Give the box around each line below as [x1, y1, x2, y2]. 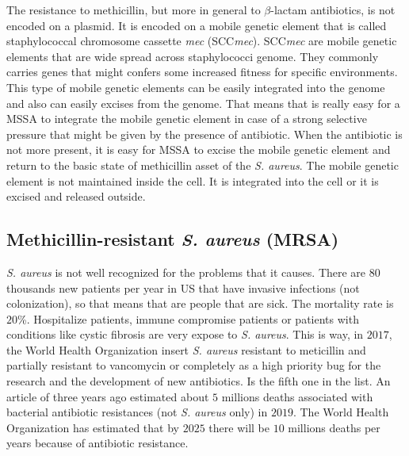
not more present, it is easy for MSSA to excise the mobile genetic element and [6, 141, 391, 158]
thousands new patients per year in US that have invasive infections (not [6, 279, 360, 296]
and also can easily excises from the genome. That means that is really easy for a [6, 94, 400, 111]
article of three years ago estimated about [6, 388, 209, 404]
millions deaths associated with [221, 388, 373, 404]
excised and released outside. [6, 188, 146, 205]
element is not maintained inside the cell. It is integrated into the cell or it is [6, 172, 379, 189]
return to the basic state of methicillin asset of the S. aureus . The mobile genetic [6, 156, 399, 173]
